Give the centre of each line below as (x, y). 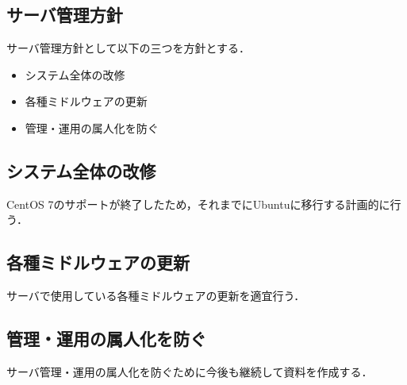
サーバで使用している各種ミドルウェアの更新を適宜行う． (156, 296)
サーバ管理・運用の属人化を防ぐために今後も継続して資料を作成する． (190, 371)
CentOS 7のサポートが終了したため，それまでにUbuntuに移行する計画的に (198, 204)
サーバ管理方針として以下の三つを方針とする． (129, 48)
